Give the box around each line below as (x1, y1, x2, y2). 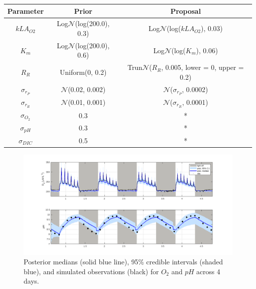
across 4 (196, 266, 221, 276)
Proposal (170, 5, 201, 16)
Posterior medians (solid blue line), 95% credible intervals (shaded (24, 257, 223, 267)
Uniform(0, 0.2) (60, 67, 107, 77)
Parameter (7, 5, 44, 16)
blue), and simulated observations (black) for (24, 266, 159, 276)
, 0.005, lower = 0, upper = (161, 62, 244, 72)
